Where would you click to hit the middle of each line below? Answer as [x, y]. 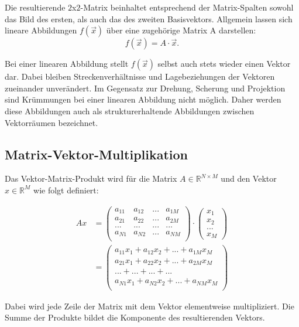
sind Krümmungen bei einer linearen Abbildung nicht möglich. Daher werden [143, 99]
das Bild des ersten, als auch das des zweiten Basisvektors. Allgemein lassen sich [149, 18]
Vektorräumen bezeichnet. [51, 122]
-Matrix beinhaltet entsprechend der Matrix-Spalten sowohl [187, 7]
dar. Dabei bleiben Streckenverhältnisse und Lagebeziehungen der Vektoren [140, 76]
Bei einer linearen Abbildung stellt [67, 64]
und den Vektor [249, 178]
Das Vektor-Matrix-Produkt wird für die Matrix [91, 178]
